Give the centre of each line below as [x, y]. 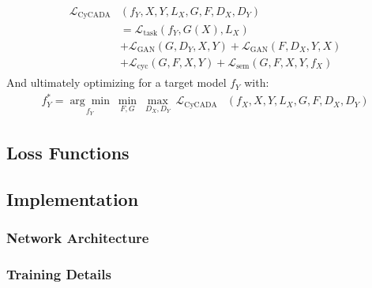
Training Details [59, 274]
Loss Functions [68, 153]
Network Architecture [78, 238]
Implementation [73, 198]
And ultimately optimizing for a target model [116, 82]
